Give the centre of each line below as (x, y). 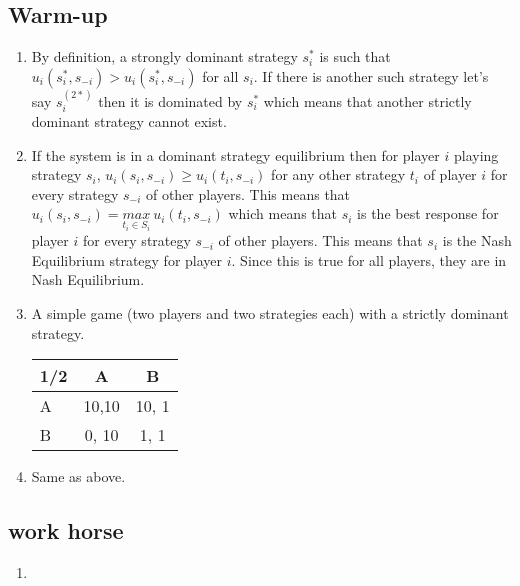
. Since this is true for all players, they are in (369, 259)
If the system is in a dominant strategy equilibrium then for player (235, 154)
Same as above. (78, 476)
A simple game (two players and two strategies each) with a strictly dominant (270, 313)
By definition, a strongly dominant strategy (164, 56)
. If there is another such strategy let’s (371, 75)
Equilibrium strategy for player (127, 259)
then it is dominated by (170, 100)
